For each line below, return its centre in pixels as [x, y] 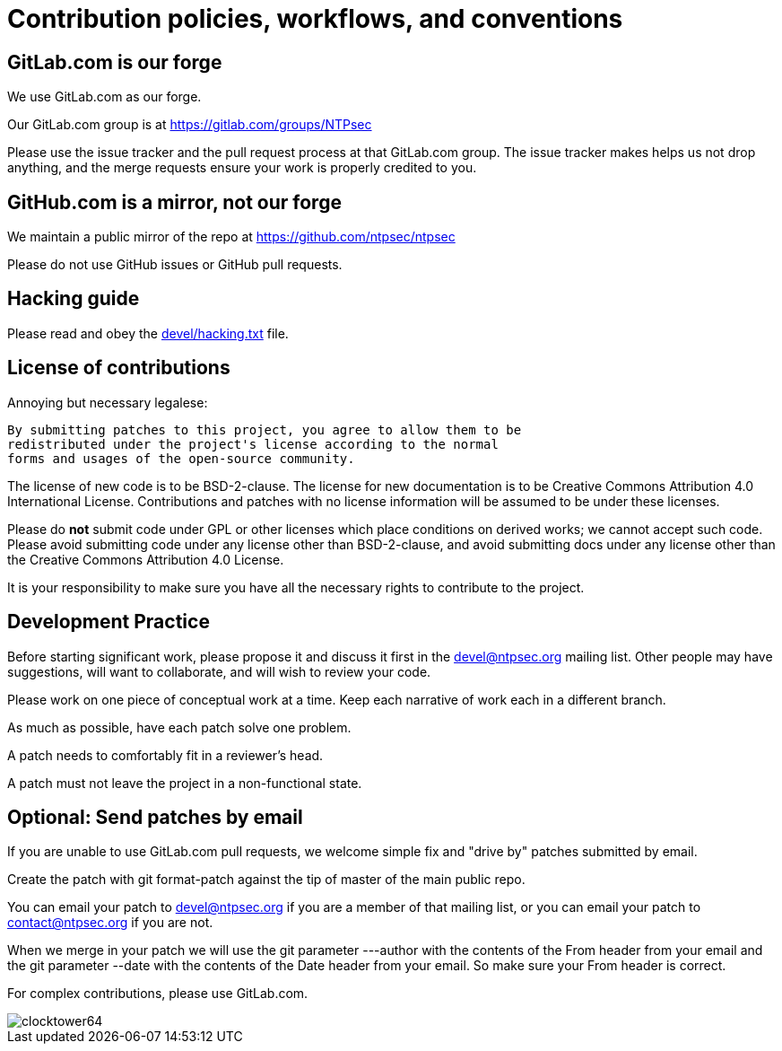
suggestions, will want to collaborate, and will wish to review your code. [219, 671]
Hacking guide [74, 299]
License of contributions [119, 368]
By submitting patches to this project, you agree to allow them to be [265, 429]
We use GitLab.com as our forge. [104, 97]
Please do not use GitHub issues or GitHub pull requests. [175, 265]
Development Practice [109, 622]
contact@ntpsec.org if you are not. [110, 923]
